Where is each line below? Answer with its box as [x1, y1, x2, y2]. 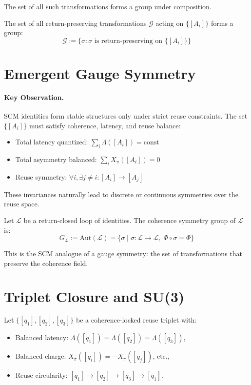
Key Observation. [4, 92, 64, 102]
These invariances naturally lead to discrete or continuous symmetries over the [4, 189, 238, 199]
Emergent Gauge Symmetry [4, 63, 196, 83]
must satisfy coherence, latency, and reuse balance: [29, 120, 181, 130]
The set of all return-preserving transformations [4, 18, 147, 28]
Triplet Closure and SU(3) [4, 286, 185, 306]
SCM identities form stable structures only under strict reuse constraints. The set [4, 110, 248, 121]
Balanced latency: [15, 332, 69, 343]
